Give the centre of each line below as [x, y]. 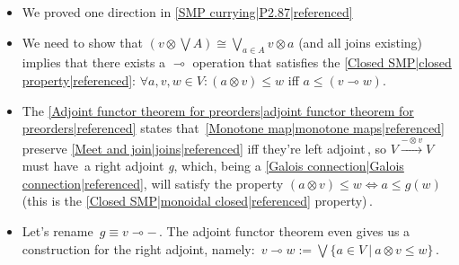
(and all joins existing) [361, 42]
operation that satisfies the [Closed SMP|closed [322, 62]
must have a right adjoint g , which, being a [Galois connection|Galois [213, 166]
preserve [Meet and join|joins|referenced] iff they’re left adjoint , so [204, 148]
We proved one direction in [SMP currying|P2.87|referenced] [187, 12]
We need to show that [83, 42]
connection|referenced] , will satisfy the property [153, 183]
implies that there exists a [94, 62]
